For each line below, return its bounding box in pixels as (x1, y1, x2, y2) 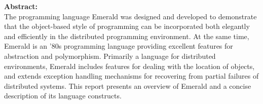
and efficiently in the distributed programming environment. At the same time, (4, 30, 249, 41)
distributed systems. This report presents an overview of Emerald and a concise (4, 80, 251, 91)
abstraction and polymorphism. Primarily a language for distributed (4, 50, 216, 61)
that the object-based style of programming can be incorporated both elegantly (4, 21, 250, 31)
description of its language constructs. (4, 90, 122, 101)
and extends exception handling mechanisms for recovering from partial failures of (4, 71, 259, 81)
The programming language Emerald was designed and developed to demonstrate (4, 11, 257, 21)
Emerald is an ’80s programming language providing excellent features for (4, 41, 233, 51)
